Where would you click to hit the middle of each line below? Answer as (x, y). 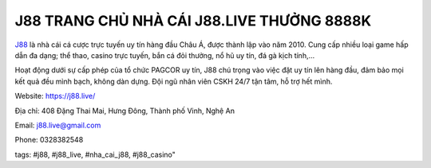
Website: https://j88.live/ (55, 96)
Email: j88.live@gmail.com (58, 125)
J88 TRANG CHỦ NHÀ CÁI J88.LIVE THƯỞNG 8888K (193, 21)
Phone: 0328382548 (49, 140)
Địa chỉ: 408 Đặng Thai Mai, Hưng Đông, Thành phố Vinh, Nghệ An (125, 111)
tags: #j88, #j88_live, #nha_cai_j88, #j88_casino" (95, 154)
